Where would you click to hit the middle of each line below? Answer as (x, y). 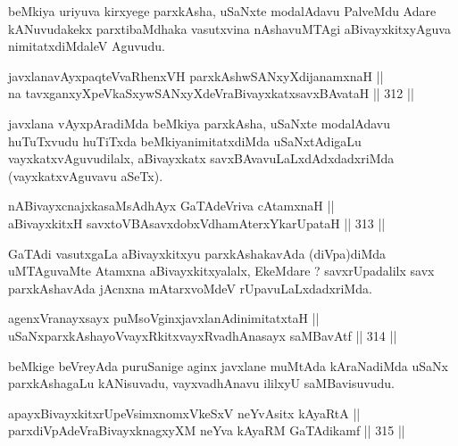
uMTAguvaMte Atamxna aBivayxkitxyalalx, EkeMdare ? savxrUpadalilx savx (221, 271)
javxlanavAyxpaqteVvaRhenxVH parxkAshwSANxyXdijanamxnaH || (196, 75)
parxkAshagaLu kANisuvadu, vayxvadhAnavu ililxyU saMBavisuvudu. (201, 383)
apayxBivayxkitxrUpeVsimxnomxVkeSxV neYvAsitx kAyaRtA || (184, 413)
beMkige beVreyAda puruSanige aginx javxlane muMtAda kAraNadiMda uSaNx (228, 365)
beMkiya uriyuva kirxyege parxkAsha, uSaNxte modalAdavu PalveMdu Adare (222, 11)
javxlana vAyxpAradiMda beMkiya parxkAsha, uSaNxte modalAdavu (200, 123)
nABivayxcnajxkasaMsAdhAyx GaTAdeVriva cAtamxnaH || (171, 206)
